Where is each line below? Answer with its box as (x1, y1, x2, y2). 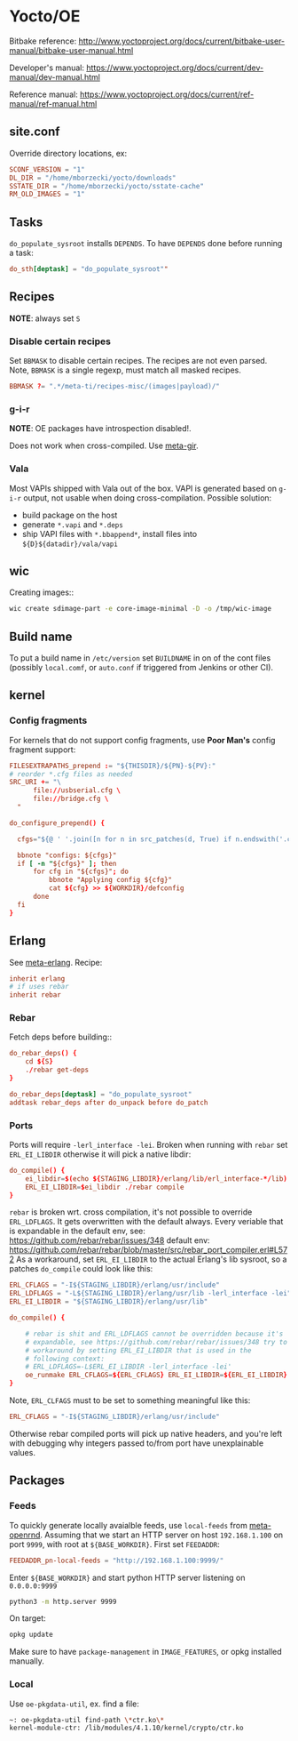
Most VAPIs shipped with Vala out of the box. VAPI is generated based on (9, 483, 278, 493)
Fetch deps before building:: (9, 1031, 113, 1042)
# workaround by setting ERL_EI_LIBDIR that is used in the (25, 1345, 252, 1355)
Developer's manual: (9, 62, 85, 73)
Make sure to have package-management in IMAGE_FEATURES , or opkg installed (9, 1647, 282, 1657)
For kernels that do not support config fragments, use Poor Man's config (9, 734, 276, 745)
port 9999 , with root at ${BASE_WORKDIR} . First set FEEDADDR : (9, 1538, 220, 1549)
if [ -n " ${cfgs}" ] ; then (17, 859, 117, 868)
